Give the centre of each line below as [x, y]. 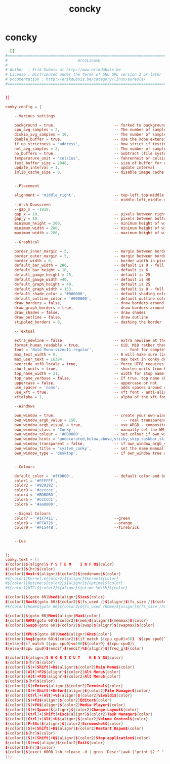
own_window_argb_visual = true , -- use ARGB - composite [90, 425]
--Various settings [35, 116]
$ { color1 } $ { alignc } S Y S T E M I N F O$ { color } [60, 564]
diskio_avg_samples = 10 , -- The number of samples [91, 135]
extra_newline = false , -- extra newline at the [90, 340]
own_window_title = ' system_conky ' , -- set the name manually [91, 449]
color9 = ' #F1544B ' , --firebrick [77, 528]
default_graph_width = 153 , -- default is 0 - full [89, 289]
